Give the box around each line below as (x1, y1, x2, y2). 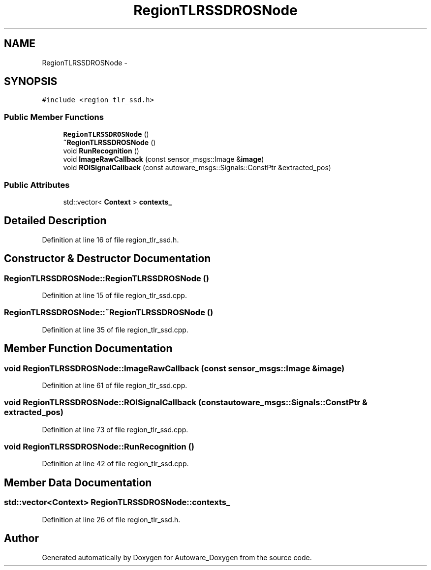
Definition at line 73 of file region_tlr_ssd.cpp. (42, 425, 188, 434)
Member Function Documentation (4, 342, 173, 355)
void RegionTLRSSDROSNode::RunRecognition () (4, 442, 194, 452)
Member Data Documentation (4, 476, 152, 489)
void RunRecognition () (63, 147, 139, 155)
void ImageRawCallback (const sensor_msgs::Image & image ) (63, 155, 264, 164)
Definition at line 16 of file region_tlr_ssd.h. (42, 235, 179, 244)
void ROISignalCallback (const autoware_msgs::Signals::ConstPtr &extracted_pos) (63, 163, 331, 172)
